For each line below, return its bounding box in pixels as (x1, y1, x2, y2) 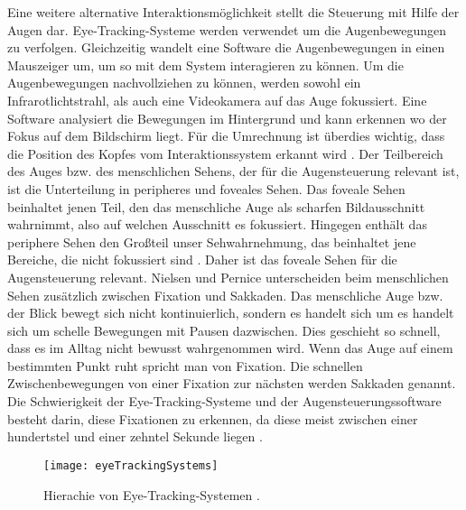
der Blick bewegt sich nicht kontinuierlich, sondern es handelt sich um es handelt (7, 303, 454, 322)
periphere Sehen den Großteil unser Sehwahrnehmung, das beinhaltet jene (7, 232, 416, 251)
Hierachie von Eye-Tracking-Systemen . (43, 485, 260, 504)
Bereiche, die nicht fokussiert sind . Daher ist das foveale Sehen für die (7, 250, 397, 269)
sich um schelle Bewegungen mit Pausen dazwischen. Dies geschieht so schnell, (7, 320, 441, 339)
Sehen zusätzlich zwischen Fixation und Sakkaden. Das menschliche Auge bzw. (7, 285, 443, 304)
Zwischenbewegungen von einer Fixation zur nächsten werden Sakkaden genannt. (7, 374, 456, 393)
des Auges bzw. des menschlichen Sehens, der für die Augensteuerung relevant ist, (7, 162, 460, 181)
